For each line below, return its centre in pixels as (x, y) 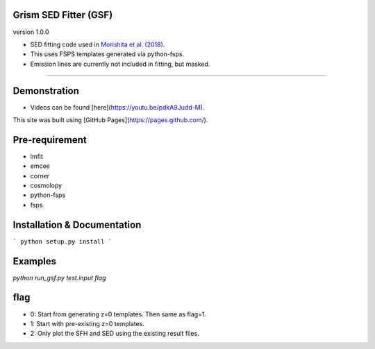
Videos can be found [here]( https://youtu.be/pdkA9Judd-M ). (117, 107)
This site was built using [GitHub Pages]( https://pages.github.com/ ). (110, 120)
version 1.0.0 (31, 32)
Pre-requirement (50, 140)
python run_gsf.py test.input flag (60, 278)
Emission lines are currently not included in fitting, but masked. (120, 64)
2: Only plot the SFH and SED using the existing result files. (115, 334)
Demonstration (46, 91)
